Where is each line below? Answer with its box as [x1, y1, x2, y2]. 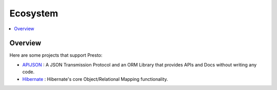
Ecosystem [9, 8, 58, 19]
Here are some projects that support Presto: [9, 52, 103, 58]
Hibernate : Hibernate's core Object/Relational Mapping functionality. [22, 76, 168, 82]
